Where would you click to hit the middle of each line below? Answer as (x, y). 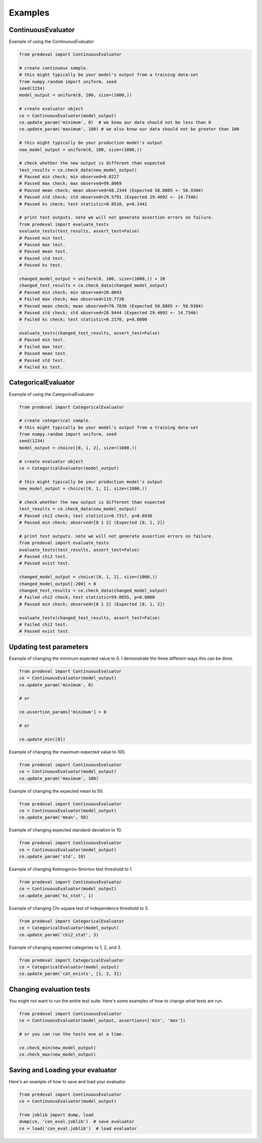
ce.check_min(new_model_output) (58, 1048)
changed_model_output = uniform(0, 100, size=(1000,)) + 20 (92, 279)
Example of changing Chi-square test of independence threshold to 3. (79, 908)
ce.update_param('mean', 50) (54, 818)
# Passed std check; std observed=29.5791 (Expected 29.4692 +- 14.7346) (109, 197)
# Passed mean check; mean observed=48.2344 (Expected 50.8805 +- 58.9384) (111, 190)
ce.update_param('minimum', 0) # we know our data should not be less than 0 (115, 122)
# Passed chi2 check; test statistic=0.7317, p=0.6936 (86, 516)
